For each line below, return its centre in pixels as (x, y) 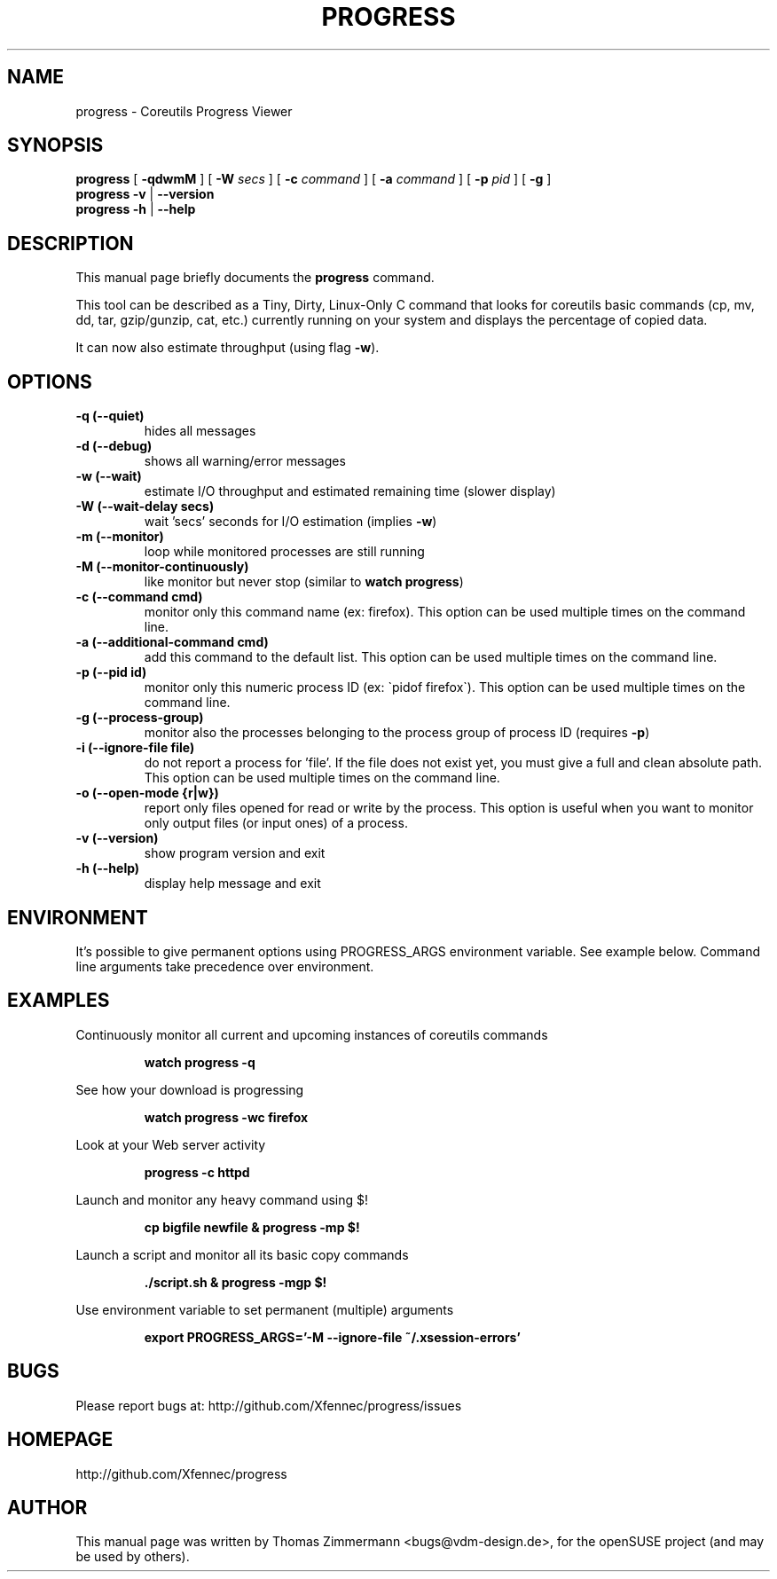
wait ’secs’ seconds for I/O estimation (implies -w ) (290, 522)
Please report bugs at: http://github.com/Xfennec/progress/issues (269, 1405)
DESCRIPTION (71, 243)
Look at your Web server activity (171, 1144)
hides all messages (200, 431)
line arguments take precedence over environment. (225, 966)
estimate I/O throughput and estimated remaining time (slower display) (350, 491)
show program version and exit (235, 853)
